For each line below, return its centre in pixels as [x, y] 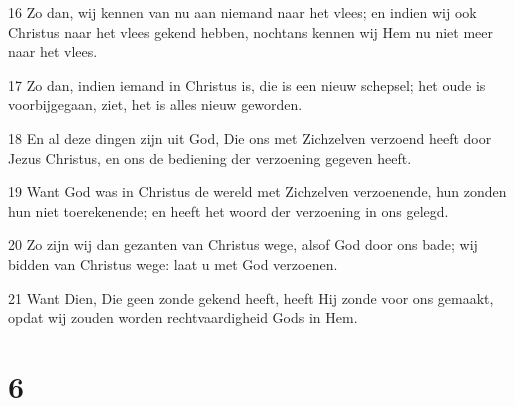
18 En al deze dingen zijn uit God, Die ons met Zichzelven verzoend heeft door [250, 137]
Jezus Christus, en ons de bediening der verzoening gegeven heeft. [210, 157]
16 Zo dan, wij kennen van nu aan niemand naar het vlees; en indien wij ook [242, 12]
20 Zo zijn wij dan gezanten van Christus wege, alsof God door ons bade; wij [243, 244]
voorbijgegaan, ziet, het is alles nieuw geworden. [155, 104]
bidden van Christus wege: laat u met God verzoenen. [173, 263]
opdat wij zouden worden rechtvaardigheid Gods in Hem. [183, 317]
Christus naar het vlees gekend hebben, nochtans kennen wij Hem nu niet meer [250, 31]
